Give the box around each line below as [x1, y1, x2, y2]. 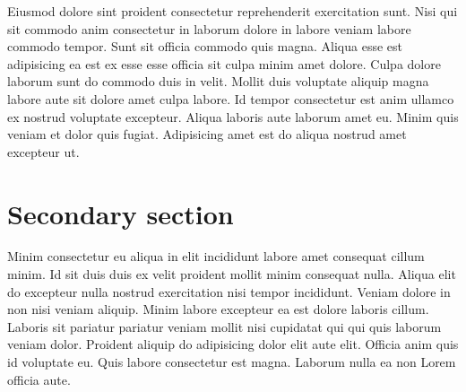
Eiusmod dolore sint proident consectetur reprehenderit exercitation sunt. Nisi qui [7, 2, 458, 20]
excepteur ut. [7, 142, 80, 161]
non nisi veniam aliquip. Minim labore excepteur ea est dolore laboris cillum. [7, 300, 429, 318]
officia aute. [7, 370, 71, 388]
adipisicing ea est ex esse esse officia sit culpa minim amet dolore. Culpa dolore [7, 54, 441, 73]
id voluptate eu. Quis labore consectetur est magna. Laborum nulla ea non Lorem [7, 353, 456, 371]
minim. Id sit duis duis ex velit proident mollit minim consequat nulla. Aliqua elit [7, 265, 456, 283]
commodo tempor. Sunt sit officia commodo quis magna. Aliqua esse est [7, 37, 402, 56]
